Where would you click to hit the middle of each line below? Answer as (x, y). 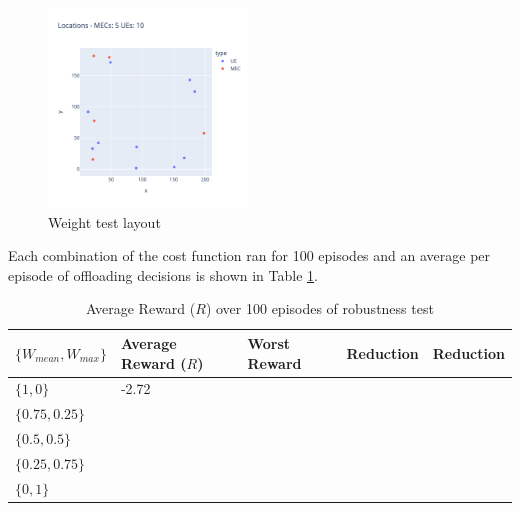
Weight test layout (104, 221)
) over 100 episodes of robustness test (319, 308)
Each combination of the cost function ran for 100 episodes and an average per (249, 255)
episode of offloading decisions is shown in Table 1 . (163, 274)
